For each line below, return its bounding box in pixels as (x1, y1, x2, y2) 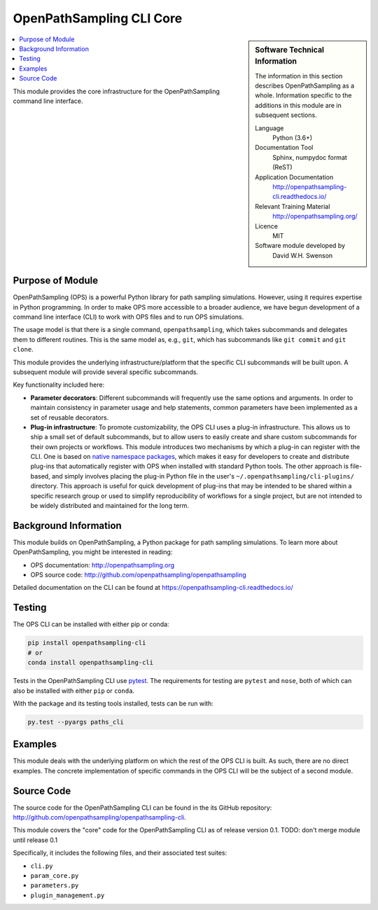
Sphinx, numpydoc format (272, 153, 348, 161)
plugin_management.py (30, 891, 105, 899)
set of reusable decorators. (30, 413, 109, 422)
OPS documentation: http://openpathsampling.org (30, 560, 175, 569)
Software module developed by (255, 242, 346, 250)
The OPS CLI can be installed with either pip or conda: (13, 620, 169, 628)
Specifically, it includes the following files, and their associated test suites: (13, 848, 227, 857)
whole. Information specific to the (255, 91, 352, 99)
